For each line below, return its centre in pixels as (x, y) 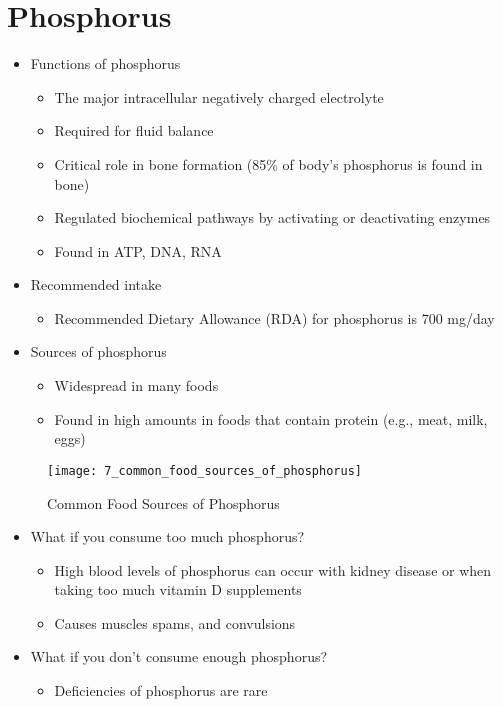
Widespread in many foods (136, 385)
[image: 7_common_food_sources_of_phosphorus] (204, 470)
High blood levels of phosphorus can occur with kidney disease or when (273, 569)
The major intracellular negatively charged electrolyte (219, 96)
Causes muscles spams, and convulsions (175, 622)
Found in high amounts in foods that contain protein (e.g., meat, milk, (271, 418)
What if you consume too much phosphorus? (167, 536)
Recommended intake (96, 284)
